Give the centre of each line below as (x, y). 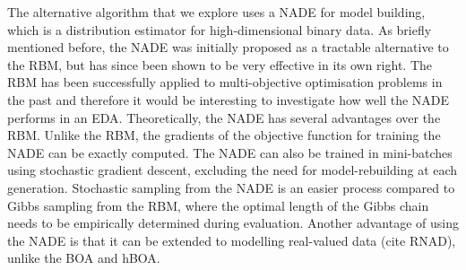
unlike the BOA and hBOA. (84, 258)
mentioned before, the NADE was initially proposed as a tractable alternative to (228, 47)
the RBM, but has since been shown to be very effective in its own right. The (220, 64)
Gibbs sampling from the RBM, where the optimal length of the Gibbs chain (218, 205)
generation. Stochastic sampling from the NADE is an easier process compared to (231, 187)
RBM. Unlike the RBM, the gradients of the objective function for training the (224, 135)
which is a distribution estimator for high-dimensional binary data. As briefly (220, 29)
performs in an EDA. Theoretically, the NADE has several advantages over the (224, 117)
